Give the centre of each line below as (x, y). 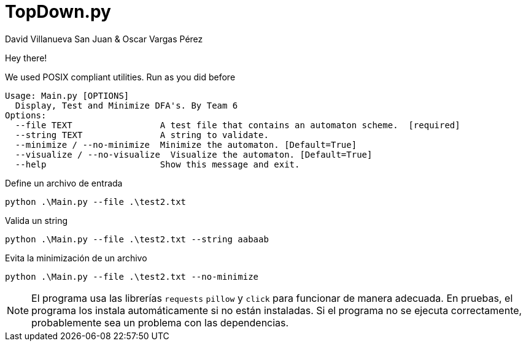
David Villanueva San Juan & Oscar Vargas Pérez (104, 39)
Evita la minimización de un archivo (76, 258)
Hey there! (26, 58)
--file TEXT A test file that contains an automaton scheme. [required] (238, 125)
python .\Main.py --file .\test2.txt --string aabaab (137, 239)
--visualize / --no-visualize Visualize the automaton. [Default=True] (194, 154)
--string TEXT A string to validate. (142, 135)
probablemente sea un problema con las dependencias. (160, 322)
